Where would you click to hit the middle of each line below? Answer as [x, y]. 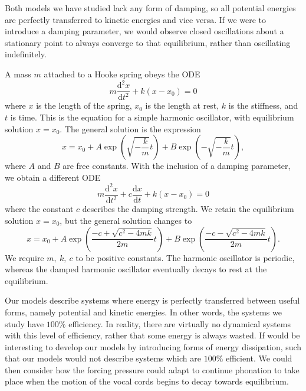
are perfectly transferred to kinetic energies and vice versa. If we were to [136, 19]
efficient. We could [259, 358]
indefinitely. [26, 54]
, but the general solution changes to [126, 220]
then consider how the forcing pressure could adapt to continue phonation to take [152, 369]
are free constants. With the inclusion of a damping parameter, [177, 166]
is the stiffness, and [263, 105]
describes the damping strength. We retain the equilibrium [188, 209]
